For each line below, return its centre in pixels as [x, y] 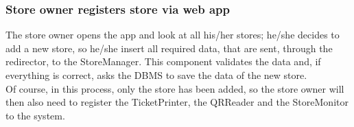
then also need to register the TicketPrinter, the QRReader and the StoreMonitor [177, 102]
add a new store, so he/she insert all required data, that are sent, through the [169, 48]
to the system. [35, 115]
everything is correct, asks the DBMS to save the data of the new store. [156, 75]
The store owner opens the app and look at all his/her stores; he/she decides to [173, 35]
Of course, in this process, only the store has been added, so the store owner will [175, 88]
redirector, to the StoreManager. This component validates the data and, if [163, 61]
